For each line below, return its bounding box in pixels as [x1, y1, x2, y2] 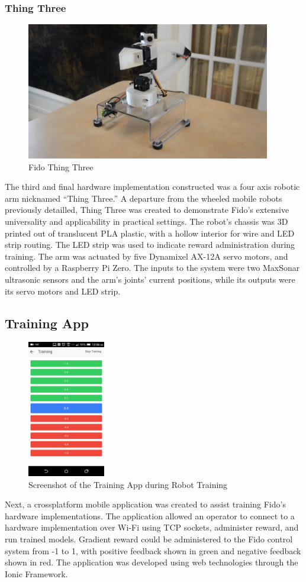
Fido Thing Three [28, 160, 94, 173]
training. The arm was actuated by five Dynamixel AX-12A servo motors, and [5, 250, 288, 262]
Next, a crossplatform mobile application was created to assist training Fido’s [5, 498, 286, 510]
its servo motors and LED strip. [5, 284, 121, 297]
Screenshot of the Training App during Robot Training [28, 478, 228, 490]
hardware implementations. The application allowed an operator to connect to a [5, 509, 295, 522]
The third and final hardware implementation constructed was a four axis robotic [5, 180, 300, 193]
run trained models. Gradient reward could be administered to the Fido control [5, 533, 293, 545]
